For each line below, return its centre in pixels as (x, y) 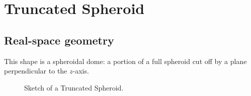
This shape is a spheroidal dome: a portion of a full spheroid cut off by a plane (125, 61)
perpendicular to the (36, 71)
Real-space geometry (59, 40)
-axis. (81, 71)
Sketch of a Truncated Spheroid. (74, 87)
